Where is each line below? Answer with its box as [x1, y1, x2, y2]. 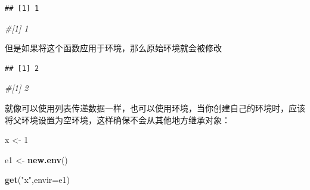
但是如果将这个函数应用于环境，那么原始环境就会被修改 [5, 42, 222, 54]
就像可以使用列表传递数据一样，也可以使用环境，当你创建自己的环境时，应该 [5, 101, 305, 114]
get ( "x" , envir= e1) [5, 173, 70, 186]
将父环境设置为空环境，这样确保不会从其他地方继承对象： [5, 113, 230, 126]
